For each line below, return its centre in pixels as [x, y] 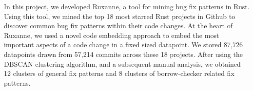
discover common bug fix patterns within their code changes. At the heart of [118, 26]
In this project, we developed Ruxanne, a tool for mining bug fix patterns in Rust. [127, 6]
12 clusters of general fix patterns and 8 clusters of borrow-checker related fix [119, 73]
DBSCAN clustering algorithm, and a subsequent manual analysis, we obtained [122, 64]
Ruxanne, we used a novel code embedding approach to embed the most [112, 35]
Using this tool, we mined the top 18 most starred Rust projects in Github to [120, 16]
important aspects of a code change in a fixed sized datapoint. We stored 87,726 [123, 45]
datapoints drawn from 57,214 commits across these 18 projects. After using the [123, 54]
